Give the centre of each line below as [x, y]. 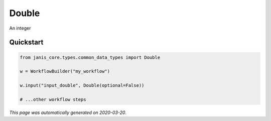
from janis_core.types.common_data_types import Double [90, 57]
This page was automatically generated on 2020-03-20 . [68, 112]
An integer [20, 28]
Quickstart [26, 42]
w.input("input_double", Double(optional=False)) [82, 86]
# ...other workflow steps [53, 99]
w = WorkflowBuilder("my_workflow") [65, 71]
